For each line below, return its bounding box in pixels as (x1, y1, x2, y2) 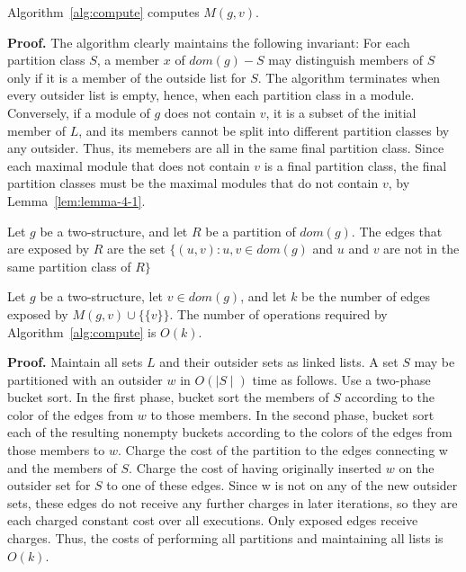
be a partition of (205, 221, 296, 240)
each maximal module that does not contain (7, 156, 250, 174)
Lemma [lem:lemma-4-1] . (7, 191, 146, 210)
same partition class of (7, 256, 131, 275)
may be (414, 353, 455, 371)
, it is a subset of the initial (265, 103, 417, 121)
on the (399, 458, 435, 477)
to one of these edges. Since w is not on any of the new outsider (106, 476, 458, 495)
